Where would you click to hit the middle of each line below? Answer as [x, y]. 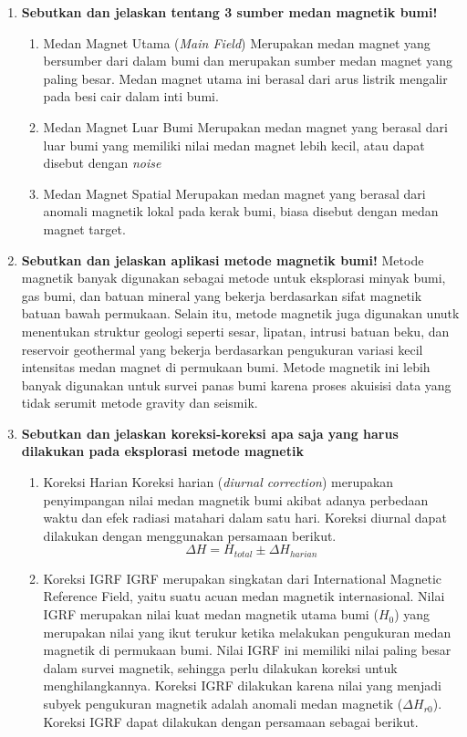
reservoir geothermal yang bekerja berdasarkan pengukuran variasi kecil [222, 349]
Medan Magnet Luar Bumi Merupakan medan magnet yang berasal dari [245, 126]
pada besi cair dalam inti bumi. [131, 96]
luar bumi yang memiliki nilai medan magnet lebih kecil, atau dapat [234, 145]
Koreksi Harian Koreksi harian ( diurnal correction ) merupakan [218, 482]
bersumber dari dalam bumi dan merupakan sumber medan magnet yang [248, 61]
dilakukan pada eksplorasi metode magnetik [162, 451]
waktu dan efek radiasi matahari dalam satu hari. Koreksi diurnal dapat [245, 518]
